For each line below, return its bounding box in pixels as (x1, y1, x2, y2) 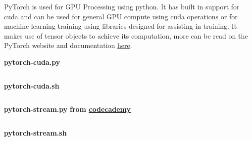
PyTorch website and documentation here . (4, 40, 132, 50)
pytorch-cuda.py (4, 56, 60, 67)
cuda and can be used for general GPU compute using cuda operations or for (4, 11, 238, 21)
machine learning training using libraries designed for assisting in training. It (4, 21, 237, 31)
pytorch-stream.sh (4, 127, 67, 138)
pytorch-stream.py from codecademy (4, 104, 131, 114)
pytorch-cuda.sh (4, 80, 59, 91)
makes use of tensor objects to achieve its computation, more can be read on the (4, 30, 248, 41)
